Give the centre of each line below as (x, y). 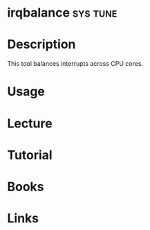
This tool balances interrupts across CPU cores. (75, 64)
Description (41, 45)
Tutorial (30, 155)
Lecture (30, 123)
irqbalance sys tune (62, 13)
